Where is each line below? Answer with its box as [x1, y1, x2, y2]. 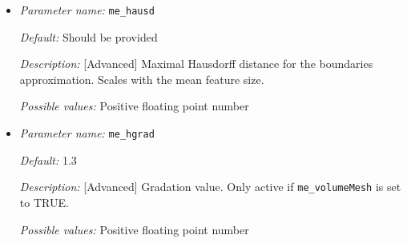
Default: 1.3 [19, 151, 77, 168]
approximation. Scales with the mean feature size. [19, 70, 264, 87]
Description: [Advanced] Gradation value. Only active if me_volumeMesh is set [19, 178, 401, 195]
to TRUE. [19, 193, 69, 210]
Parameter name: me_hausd [19, 2, 155, 18]
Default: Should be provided [19, 28, 158, 45]
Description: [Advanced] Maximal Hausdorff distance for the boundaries [19, 55, 373, 72]
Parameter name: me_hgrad [19, 125, 155, 141]
